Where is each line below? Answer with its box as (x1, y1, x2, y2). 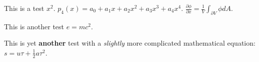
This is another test (4, 21, 64, 31)
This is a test (4, 3, 44, 13)
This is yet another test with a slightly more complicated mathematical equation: (4, 38, 255, 48)
